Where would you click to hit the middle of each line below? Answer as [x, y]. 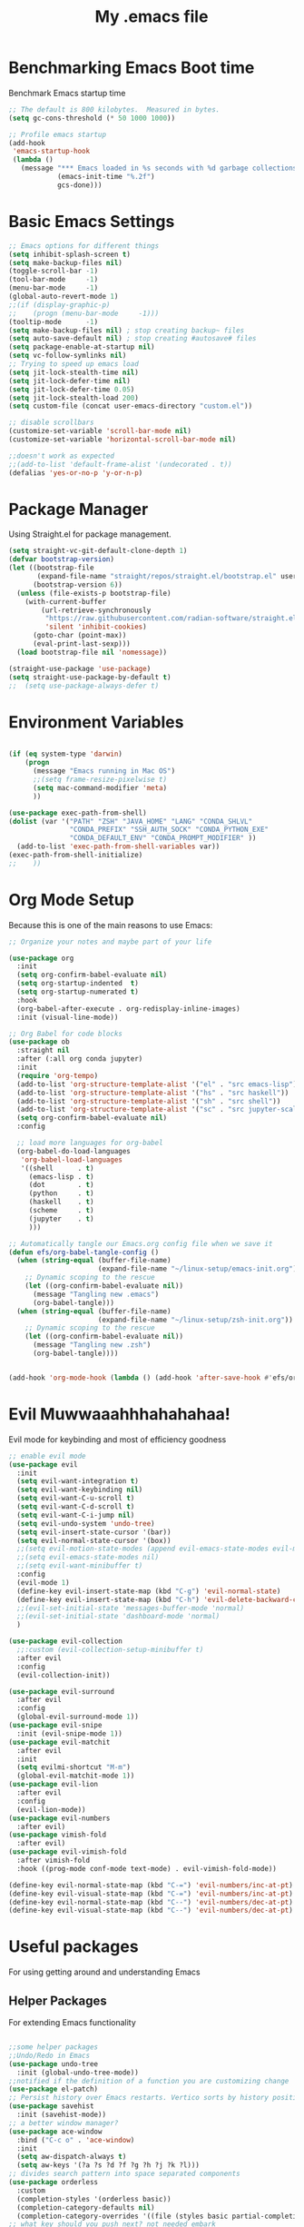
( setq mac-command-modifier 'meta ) [100, 787]
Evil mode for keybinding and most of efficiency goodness [118, 1439]
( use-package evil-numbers [59, 1818]
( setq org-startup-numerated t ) [78, 992]
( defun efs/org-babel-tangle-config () [84, 1252]
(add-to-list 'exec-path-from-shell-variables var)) [118, 846]
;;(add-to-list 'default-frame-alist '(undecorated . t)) [120, 464]
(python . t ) [61, 1193]
